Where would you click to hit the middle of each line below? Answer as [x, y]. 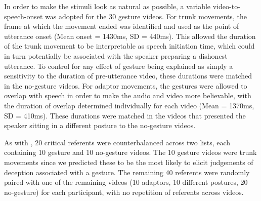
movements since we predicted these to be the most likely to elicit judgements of [129, 162]
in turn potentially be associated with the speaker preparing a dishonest [116, 55]
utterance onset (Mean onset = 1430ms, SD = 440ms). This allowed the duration [130, 36]
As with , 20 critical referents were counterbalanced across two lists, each [117, 142]
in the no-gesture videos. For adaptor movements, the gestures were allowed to [126, 85]
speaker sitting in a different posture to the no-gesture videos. [100, 125]
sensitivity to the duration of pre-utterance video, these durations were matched [128, 76]
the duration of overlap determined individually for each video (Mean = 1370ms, [129, 105]
